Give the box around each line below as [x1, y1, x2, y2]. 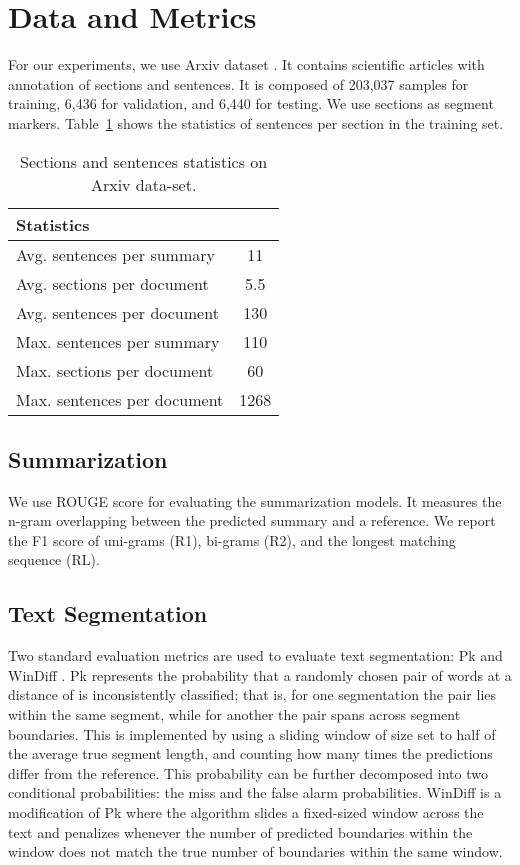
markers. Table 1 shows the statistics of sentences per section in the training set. [8, 112, 504, 133]
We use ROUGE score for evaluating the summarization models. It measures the [8, 490, 502, 511]
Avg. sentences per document [16, 300, 219, 324]
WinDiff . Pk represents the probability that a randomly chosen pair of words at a [8, 664, 512, 685]
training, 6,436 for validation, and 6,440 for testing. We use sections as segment [8, 93, 494, 114]
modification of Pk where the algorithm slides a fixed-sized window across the [8, 802, 484, 823]
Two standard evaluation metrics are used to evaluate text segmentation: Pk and [8, 645, 503, 666]
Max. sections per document [16, 358, 214, 382]
